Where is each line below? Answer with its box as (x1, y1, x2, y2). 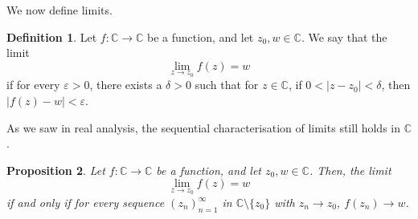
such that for (195, 76, 259, 93)
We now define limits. (6, 2, 113, 18)
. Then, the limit (309, 161, 391, 178)
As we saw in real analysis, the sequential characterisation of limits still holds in (6, 119, 400, 136)
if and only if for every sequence (6, 194, 165, 210)
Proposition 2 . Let (6, 161, 105, 178)
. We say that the (301, 28, 387, 45)
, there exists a (89, 76, 162, 93)
